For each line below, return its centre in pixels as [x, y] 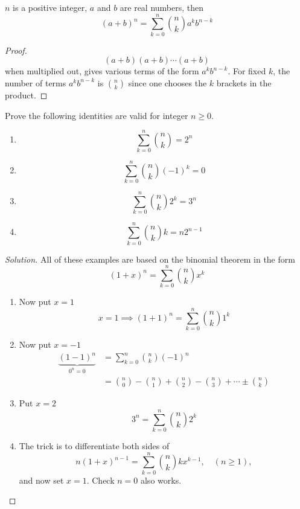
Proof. [16, 50]
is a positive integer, [50, 7]
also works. [161, 480]
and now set [41, 480]
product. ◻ [26, 94]
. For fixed [247, 71]
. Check [101, 480]
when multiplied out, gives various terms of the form [102, 71]
